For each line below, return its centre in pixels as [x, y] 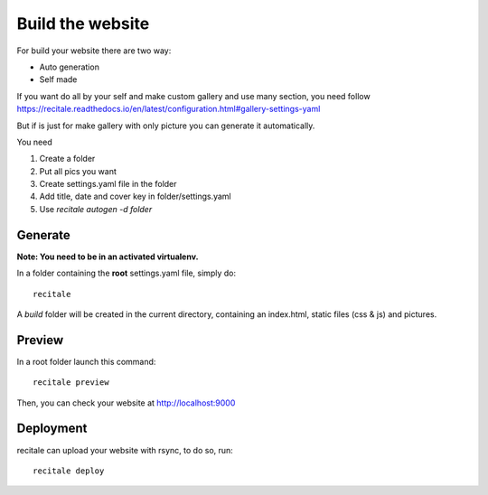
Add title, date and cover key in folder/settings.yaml [136, 196]
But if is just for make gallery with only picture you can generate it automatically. [166, 126]
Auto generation [69, 67]
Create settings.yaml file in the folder [108, 184]
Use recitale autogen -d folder [96, 209]
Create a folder [67, 159]
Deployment [52, 429]
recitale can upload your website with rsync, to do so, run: [125, 450]
